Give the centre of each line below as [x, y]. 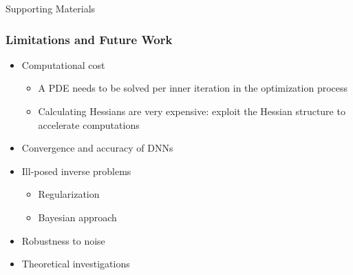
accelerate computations [89, 124]
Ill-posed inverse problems [76, 171]
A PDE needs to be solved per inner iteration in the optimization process [193, 88]
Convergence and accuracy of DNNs [97, 148]
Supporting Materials [51, 8]
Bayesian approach [77, 217]
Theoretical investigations [76, 264]
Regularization [69, 194]
